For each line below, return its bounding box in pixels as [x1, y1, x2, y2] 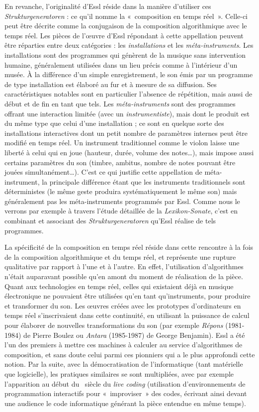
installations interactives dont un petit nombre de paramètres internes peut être [4, 127, 248, 138]
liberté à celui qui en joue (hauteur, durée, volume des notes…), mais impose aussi [4, 147, 254, 157]
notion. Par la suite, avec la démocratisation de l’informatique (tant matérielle [4, 359, 243, 369]
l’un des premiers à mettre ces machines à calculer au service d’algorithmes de [4, 339, 243, 350]
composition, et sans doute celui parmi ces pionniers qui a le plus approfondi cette [4, 349, 255, 359]
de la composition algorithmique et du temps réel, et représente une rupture [4, 251, 236, 262]
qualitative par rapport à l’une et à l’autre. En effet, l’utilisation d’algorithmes [4, 261, 244, 272]
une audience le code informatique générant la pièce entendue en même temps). [4, 398, 246, 408]
